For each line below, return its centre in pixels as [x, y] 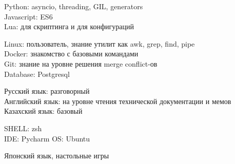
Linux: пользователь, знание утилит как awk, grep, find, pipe [100, 43]
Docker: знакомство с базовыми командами [71, 54]
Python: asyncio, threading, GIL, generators [74, 6]
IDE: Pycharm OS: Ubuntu [47, 138]
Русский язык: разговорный [47, 91]
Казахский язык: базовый [43, 111]
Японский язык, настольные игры [57, 156]
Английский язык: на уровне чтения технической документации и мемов [118, 101]
